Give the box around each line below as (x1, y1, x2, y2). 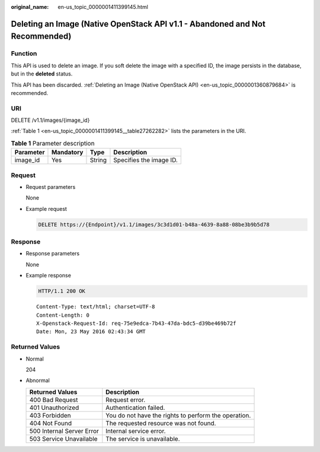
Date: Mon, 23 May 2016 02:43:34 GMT (36, 328, 146, 335)
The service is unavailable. (105, 434, 180, 442)
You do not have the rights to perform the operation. (105, 411, 251, 419)
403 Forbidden (29, 411, 71, 419)
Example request (25, 205, 68, 212)
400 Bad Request (29, 396, 78, 404)
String (89, 156, 107, 165)
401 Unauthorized (29, 403, 79, 412)
